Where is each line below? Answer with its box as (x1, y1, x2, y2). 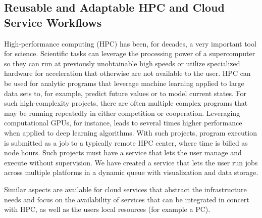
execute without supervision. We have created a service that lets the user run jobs (4, 157, 258, 167)
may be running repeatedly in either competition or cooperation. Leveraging (4, 107, 240, 118)
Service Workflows (4, 14, 102, 30)
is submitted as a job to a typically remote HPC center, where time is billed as (4, 137, 248, 148)
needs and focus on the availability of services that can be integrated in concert (4, 194, 249, 204)
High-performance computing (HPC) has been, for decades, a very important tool (4, 38, 256, 49)
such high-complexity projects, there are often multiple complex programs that (4, 98, 248, 108)
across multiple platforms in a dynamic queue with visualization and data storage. (4, 167, 258, 178)
